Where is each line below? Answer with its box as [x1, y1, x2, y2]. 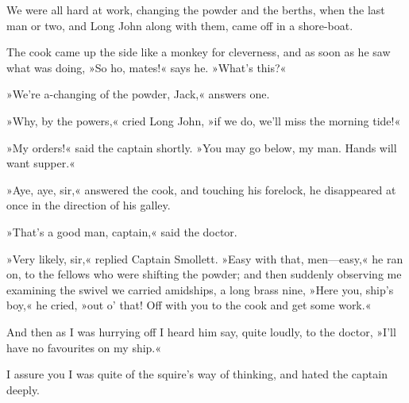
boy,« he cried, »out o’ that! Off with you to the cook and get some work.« [6, 297, 372, 313]
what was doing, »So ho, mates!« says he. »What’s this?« [6, 59, 287, 75]
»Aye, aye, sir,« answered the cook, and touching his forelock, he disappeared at [6, 181, 396, 198]
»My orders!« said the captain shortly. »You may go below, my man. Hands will [6, 139, 397, 155]
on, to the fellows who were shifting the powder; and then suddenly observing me [6, 266, 402, 282]
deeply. [6, 381, 41, 397]
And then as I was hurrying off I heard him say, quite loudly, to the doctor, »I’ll [6, 323, 396, 340]
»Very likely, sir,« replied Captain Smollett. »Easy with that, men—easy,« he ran [6, 250, 403, 267]
